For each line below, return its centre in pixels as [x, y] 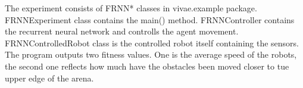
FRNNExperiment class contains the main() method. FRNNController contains [150, 19]
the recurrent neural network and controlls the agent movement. [122, 31]
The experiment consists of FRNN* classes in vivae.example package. [131, 8]
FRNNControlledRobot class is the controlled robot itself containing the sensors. [152, 43]
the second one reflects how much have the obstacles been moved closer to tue [147, 66]
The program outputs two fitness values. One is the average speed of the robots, [151, 54]
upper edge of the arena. [49, 78]
